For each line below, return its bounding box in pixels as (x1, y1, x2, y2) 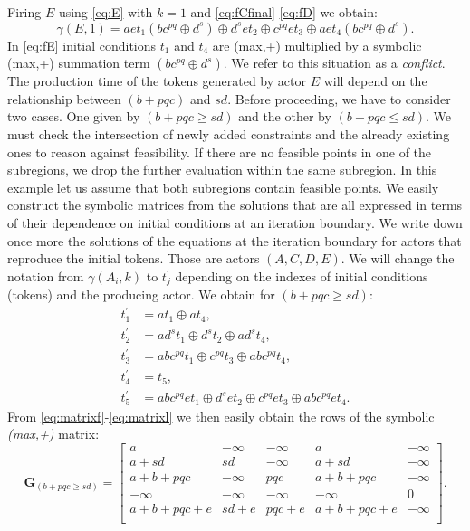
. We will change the (341, 249, 455, 268)
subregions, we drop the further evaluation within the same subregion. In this (7, 160, 437, 179)
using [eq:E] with (58, 3, 153, 21)
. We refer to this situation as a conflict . (223, 53, 446, 72)
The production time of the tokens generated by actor (7, 71, 306, 90)
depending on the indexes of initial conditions (175, 266, 428, 285)
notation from (7, 266, 84, 285)
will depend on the (323, 71, 427, 90)
